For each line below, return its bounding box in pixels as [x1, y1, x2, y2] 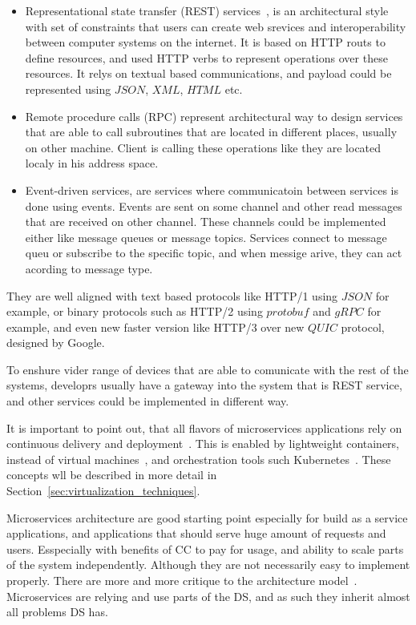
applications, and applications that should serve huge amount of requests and [6, 525, 386, 542]
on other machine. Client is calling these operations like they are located [25, 139, 382, 155]
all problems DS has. [6, 603, 108, 620]
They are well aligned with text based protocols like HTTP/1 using [6, 287, 338, 304]
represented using [25, 80, 111, 97]
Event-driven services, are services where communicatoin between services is [25, 181, 399, 198]
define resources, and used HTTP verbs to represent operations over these [25, 49, 388, 66]
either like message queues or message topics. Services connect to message [25, 228, 387, 245]
